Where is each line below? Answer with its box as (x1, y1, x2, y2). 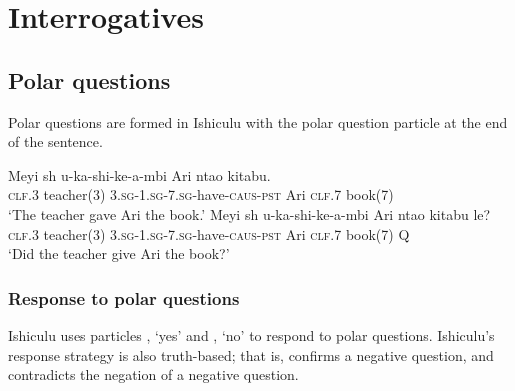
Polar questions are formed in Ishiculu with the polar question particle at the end (8, 111, 508, 132)
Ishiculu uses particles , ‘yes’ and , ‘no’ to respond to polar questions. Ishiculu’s (8, 324, 495, 345)
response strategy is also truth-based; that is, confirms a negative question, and (8, 344, 494, 365)
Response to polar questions (8, 285, 240, 310)
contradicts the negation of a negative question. (8, 364, 299, 385)
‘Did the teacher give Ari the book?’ (8, 243, 230, 264)
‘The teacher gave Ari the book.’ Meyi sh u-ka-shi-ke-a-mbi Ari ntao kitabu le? (8, 203, 491, 224)
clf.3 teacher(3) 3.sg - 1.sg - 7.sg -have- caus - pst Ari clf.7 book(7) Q (8, 223, 410, 244)
